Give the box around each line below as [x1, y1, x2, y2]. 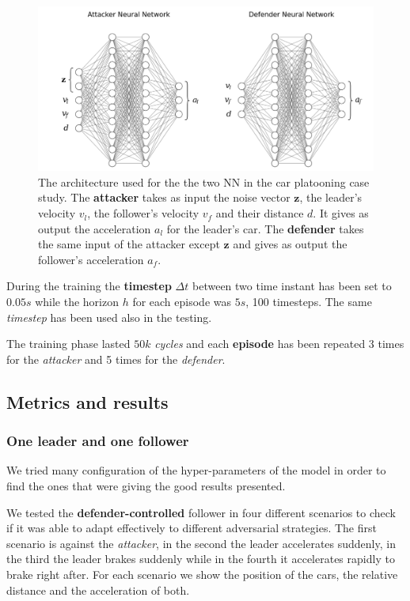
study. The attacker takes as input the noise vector [38, 189, 290, 206]
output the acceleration [38, 220, 151, 236]
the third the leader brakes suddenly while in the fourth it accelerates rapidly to [6, 550, 395, 567]
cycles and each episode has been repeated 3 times [154, 335, 404, 352]
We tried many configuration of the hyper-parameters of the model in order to [6, 462, 386, 478]
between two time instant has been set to [192, 278, 392, 294]
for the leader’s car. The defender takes [166, 220, 364, 236]
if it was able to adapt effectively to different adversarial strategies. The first [6, 520, 377, 536]
